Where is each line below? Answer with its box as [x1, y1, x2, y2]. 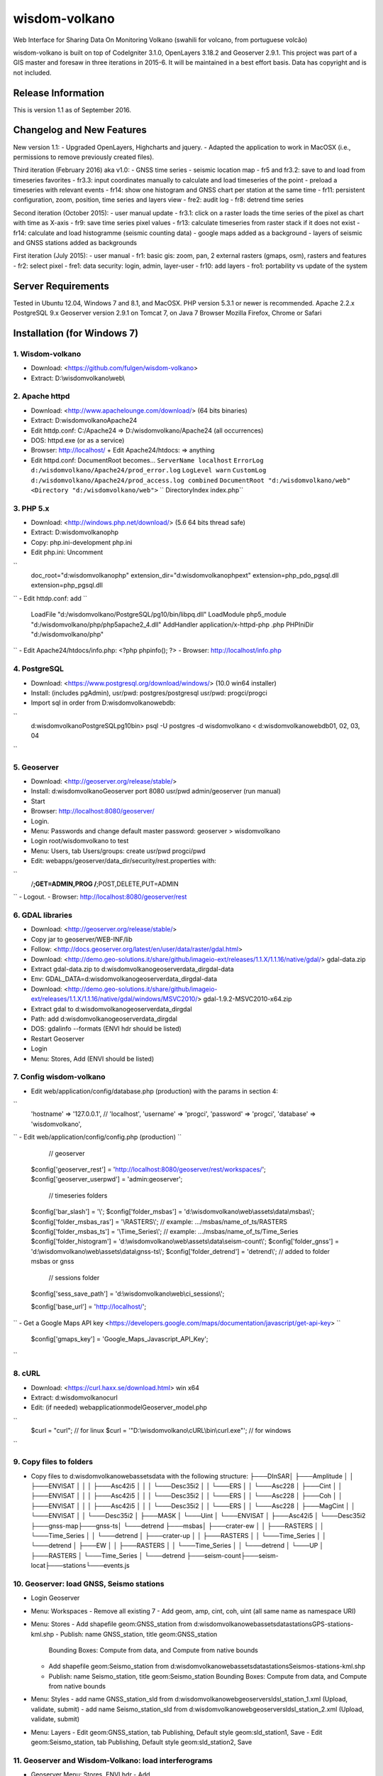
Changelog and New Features [13, 124, 147, 136]
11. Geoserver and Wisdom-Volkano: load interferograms [13, 1755, 213, 1765]
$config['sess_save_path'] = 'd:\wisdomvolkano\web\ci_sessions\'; [30, 1289, 225, 1298]
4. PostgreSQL [13, 664, 64, 674]
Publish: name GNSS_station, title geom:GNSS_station [60, 1630, 218, 1638]
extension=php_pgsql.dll [30, 581, 103, 590]
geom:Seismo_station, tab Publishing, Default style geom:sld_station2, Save [30, 1738, 252, 1747]
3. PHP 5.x [13, 503, 50, 513]
